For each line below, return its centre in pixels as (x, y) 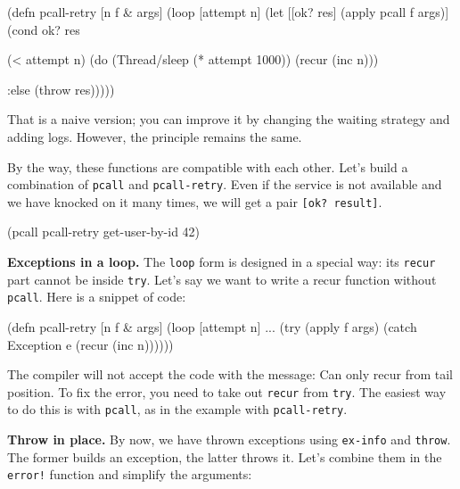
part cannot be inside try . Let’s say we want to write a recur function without (222, 279)
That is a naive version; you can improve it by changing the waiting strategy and (229, 119)
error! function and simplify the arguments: (130, 474)
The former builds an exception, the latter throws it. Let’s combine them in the (225, 456)
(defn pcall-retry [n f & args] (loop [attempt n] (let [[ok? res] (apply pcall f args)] (228, 12)
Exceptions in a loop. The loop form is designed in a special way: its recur (222, 262)
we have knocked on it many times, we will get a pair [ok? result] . (195, 201)
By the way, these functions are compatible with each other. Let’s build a (208, 166)
